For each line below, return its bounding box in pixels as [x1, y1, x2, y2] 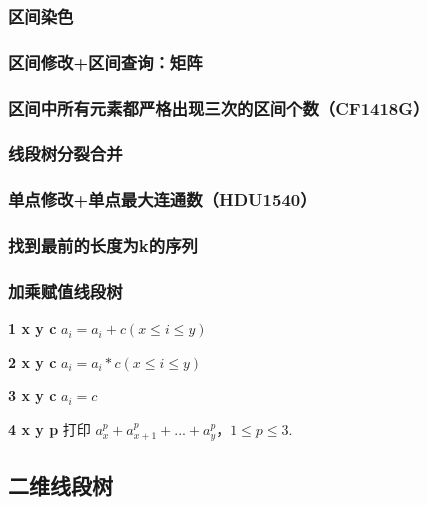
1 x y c [8, 318, 57, 339]
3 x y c [8, 385, 57, 406]
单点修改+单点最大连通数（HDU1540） [8, 187, 317, 212]
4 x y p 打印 [8, 419, 91, 440]
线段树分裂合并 [8, 141, 123, 166]
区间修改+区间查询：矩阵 [8, 49, 203, 74]
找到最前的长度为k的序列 [8, 233, 198, 258]
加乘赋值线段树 [8, 278, 123, 303]
